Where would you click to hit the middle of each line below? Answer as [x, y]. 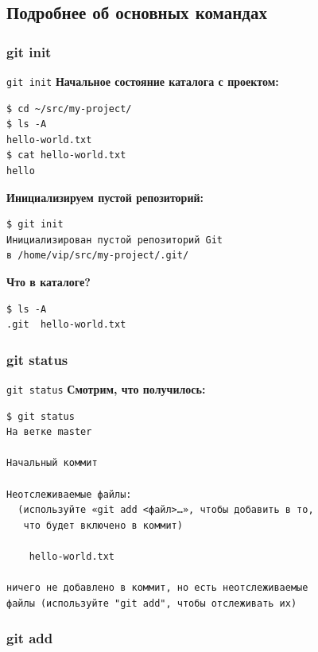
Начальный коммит [52, 463]
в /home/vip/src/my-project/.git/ [98, 256]
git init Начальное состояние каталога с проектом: [143, 81]
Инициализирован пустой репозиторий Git [115, 240]
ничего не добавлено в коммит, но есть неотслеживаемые [157, 588]
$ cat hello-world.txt [66, 155]
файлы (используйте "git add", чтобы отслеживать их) [152, 603]
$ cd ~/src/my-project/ [69, 109]
